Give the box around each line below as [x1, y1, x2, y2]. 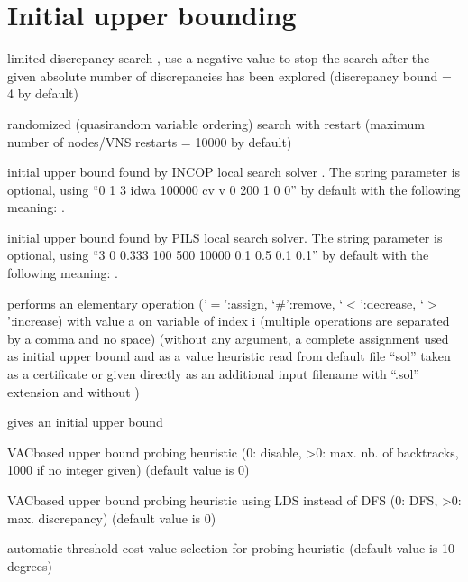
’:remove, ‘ [285, 293, 344, 312]
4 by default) [7, 84, 78, 103]
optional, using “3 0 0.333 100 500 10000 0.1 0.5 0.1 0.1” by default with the [7, 245, 429, 264]
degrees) [7, 556, 52, 575]
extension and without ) [7, 382, 140, 401]
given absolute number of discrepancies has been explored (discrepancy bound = [7, 66, 452, 85]
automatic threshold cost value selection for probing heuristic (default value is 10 [7, 539, 454, 558]
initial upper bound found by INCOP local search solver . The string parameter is [7, 162, 461, 181]
